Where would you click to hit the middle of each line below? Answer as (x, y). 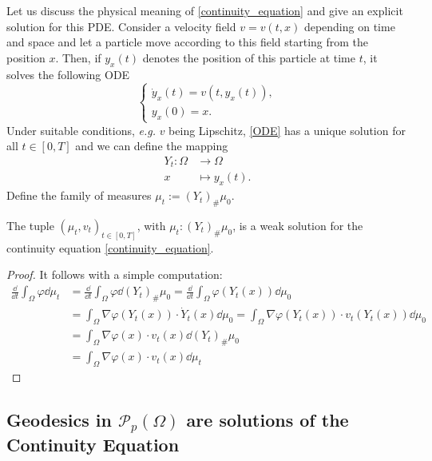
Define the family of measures (79, 195)
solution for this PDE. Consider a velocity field (121, 26)
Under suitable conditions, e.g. (81, 130)
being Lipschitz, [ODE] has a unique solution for (287, 130)
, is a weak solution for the (298, 225)
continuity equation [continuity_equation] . (110, 247)
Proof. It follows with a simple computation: (115, 274)
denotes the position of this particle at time (249, 57)
